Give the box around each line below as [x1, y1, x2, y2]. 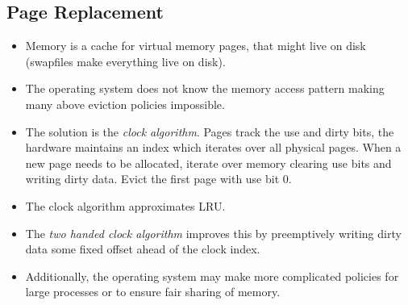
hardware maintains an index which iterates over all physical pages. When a [25, 139, 402, 156]
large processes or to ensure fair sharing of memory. [25, 283, 281, 300]
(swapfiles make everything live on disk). [25, 52, 226, 69]
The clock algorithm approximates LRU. [25, 197, 226, 214]
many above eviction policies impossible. [25, 95, 225, 112]
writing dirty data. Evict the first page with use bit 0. [25, 170, 292, 187]
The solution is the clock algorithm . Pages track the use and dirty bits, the [25, 123, 394, 140]
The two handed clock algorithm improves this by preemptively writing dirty [25, 224, 402, 241]
